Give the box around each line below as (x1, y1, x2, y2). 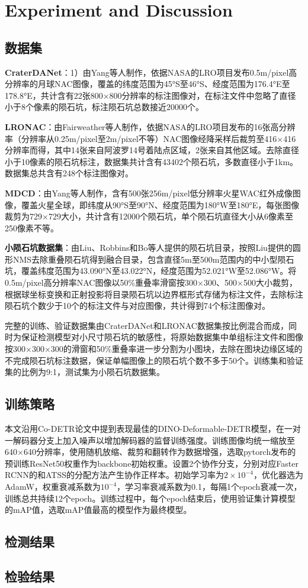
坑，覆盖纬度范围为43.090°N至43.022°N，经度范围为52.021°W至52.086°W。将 (5, 264, 297, 277)
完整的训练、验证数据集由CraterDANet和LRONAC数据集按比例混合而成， (5, 319, 288, 331)
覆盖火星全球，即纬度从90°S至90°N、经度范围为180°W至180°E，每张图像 (21, 198, 300, 211)
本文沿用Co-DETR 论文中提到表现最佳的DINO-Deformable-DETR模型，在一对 (5, 422, 301, 435)
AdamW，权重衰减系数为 (5, 480, 101, 492)
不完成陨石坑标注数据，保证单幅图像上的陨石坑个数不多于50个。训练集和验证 (5, 354, 303, 366)
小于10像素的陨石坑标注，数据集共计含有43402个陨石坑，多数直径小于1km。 (5, 155, 299, 167)
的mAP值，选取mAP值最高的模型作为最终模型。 (5, 503, 192, 516)
